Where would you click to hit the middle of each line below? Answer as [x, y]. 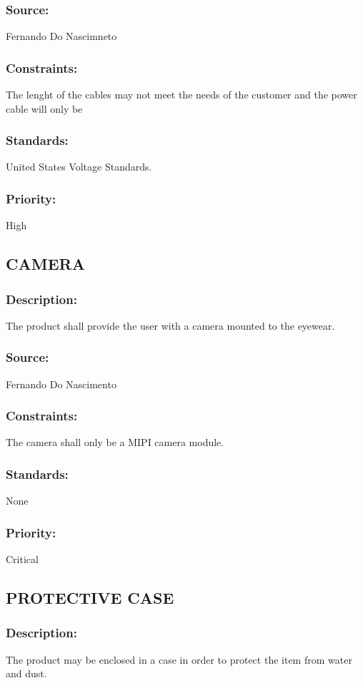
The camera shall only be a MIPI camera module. [115, 442]
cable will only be [44, 108]
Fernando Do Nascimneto [61, 36]
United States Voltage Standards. [79, 167]
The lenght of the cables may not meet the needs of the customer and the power [181, 95]
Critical [22, 559]
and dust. [26, 673]
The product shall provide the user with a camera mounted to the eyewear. [170, 325]
